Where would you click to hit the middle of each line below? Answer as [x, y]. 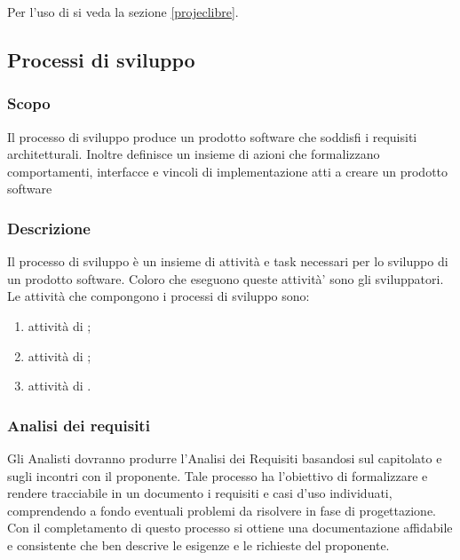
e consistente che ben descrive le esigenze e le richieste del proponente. [198, 544]
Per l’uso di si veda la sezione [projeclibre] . [123, 12]
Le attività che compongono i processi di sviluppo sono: [159, 296]
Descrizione [49, 228]
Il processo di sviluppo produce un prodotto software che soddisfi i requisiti [212, 136]
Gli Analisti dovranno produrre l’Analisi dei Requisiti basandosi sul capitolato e [225, 457]
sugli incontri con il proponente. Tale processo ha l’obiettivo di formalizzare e [218, 475]
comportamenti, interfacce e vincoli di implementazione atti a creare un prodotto [228, 171]
